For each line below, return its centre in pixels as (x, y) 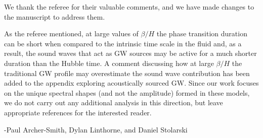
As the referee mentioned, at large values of (71, 33)
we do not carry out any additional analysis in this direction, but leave (114, 102)
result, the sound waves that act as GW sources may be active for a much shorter (130, 53)
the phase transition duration (202, 33)
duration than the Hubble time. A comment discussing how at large (109, 63)
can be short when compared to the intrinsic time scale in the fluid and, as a (123, 43)
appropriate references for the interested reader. (78, 112)
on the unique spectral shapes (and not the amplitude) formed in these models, (127, 92)
